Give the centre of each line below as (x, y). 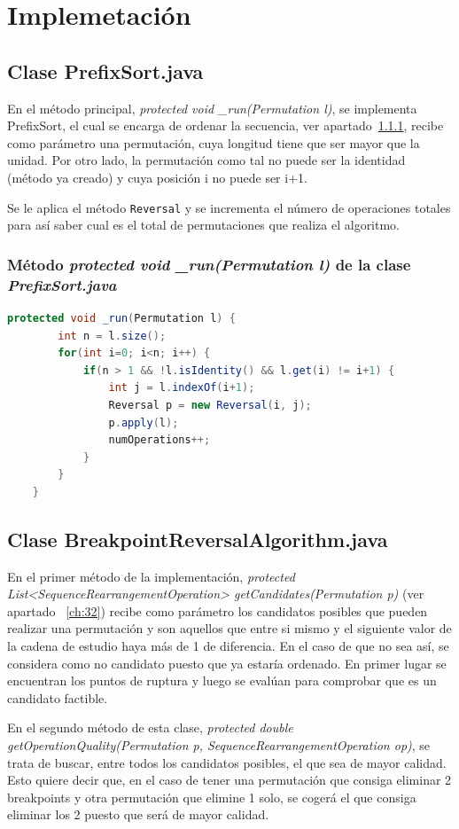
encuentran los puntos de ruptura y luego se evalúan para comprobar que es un (222, 680)
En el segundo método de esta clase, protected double (150, 727)
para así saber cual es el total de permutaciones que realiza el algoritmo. (204, 225)
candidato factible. (58, 697)
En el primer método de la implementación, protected (151, 576)
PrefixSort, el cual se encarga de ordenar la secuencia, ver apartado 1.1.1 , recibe (226, 125)
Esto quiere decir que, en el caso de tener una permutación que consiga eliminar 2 (229, 780)
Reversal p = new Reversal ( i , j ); (210, 405)
